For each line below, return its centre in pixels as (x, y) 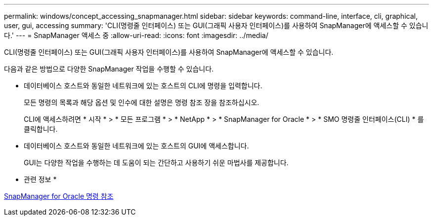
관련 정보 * (40, 179)
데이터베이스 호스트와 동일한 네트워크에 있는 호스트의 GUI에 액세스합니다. (136, 146)
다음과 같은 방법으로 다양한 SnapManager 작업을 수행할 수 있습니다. (109, 69)
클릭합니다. (41, 129)
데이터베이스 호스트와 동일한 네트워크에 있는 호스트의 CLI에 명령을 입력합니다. (143, 86)
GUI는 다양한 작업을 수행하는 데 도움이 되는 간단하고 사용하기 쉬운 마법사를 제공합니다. (156, 163)
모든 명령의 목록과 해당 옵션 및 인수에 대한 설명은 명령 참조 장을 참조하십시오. (142, 102)
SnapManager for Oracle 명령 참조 (59, 196)
